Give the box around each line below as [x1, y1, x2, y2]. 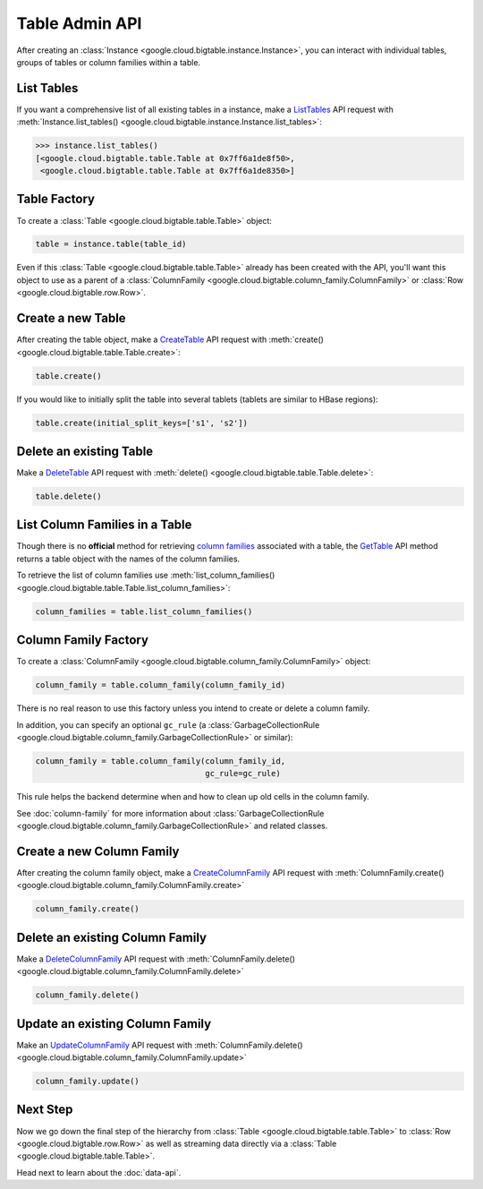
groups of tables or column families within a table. [16, 56, 201, 67]
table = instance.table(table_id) [35, 239, 187, 250]
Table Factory [16, 192, 96, 207]
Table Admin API [16, 13, 142, 33]
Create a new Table [16, 311, 126, 326]
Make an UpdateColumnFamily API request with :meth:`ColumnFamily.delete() [16, 1039, 303, 1050]
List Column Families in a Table [16, 518, 192, 533]
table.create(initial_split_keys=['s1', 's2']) [35, 417, 248, 428]
